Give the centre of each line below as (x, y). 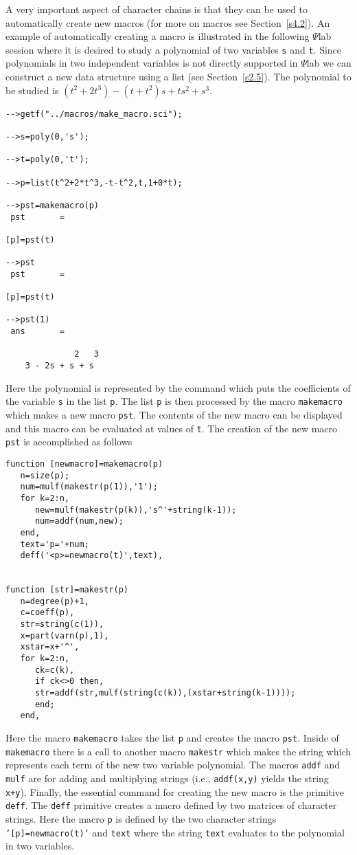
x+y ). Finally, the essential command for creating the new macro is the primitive (175, 791)
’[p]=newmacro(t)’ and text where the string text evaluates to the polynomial (175, 832)
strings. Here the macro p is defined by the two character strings (141, 818)
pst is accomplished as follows (69, 442)
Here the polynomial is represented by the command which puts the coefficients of (178, 387)
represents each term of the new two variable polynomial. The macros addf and (173, 765)
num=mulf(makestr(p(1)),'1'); (89, 487)
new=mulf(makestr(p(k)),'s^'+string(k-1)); (136, 510)
